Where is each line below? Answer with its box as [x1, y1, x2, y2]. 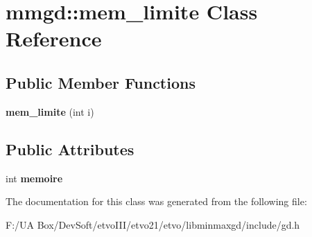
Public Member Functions [6, 71, 196, 93]
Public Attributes [6, 138, 135, 159]
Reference [6, 24, 102, 53]
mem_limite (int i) [6, 104, 94, 119]
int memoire [6, 170, 63, 185]
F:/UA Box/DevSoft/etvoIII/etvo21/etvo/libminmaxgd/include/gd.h [6, 217, 300, 231]
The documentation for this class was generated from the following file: [6, 194, 307, 209]
